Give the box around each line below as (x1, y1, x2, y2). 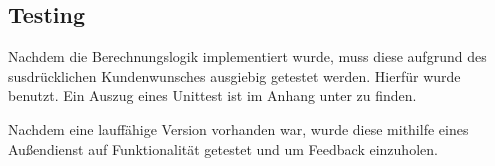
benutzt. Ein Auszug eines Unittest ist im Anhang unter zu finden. (8, 85, 417, 106)
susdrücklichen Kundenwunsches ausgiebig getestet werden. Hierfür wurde (8, 65, 461, 86)
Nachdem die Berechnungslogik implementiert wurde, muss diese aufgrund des (8, 46, 487, 67)
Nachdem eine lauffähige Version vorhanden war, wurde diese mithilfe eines (8, 118, 469, 139)
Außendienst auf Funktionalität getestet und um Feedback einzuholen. (8, 138, 438, 159)
